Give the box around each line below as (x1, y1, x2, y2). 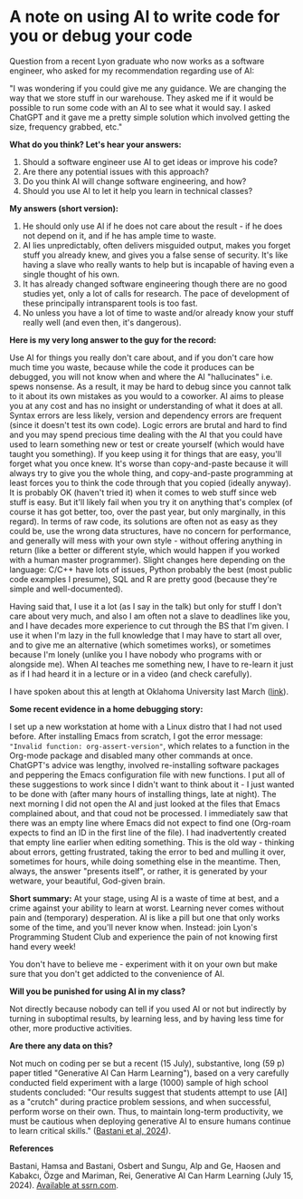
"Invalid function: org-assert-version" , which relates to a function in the (9, 740, 290, 751)
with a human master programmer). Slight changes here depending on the (9, 554, 286, 565)
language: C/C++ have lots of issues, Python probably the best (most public (9, 564, 292, 575)
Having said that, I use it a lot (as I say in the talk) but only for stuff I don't (9, 600, 282, 611)
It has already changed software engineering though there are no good (22, 278, 288, 289)
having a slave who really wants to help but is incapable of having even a (22, 258, 295, 269)
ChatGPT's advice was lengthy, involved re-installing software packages (9, 759, 280, 770)
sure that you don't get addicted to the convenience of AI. (9, 968, 225, 979)
